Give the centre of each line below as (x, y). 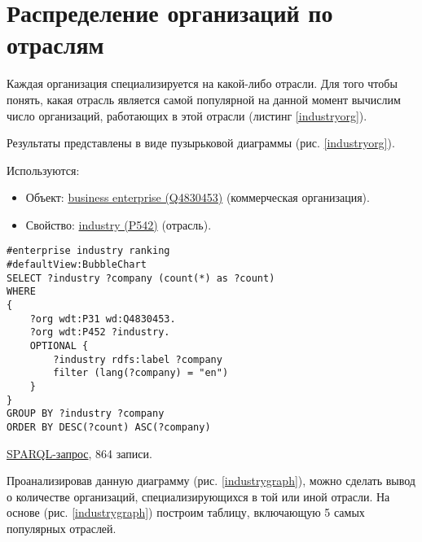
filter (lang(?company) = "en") (141, 373)
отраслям (55, 44)
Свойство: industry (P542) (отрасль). (119, 224)
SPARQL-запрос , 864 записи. (79, 453)
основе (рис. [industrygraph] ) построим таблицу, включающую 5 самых (186, 512)
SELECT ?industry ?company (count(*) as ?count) (141, 278)
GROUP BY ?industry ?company (86, 414)
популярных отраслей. (62, 529)
